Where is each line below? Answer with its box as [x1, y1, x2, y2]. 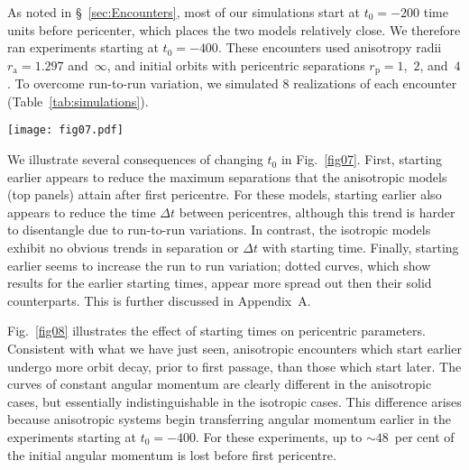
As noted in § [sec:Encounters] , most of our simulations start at [7, 3, 361, 21]
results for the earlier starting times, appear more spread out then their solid [7, 273, 432, 292]
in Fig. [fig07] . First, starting [280, 150, 442, 169]
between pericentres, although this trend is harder [179, 202, 455, 221]
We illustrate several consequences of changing [7, 150, 263, 169]
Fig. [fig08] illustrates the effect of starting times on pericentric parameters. [7, 321, 426, 340]
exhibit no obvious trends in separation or [7, 238, 239, 257]
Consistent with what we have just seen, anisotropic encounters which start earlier [7, 339, 462, 358]
